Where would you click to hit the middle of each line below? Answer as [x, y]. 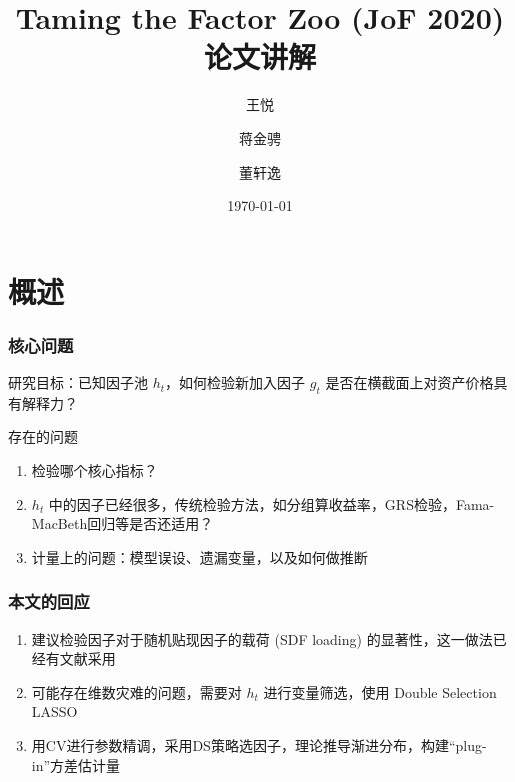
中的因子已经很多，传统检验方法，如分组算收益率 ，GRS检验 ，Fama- [271, 503]
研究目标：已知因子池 [78, 382]
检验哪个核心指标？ [94, 470]
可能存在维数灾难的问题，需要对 [136, 691]
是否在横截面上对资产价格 [409, 382]
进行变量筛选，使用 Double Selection [380, 691]
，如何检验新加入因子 [235, 382]
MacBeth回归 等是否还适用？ [122, 523]
